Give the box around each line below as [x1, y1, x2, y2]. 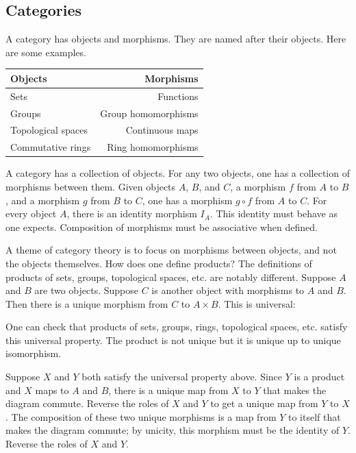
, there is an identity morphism [66, 206, 197, 221]
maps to [35, 382, 69, 397]
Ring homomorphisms [107, 140, 199, 154]
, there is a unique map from [108, 382, 229, 397]
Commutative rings [10, 140, 91, 154]
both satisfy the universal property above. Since [81, 369, 283, 384]
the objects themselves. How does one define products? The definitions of [5, 256, 312, 270]
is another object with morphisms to [151, 283, 305, 297]
